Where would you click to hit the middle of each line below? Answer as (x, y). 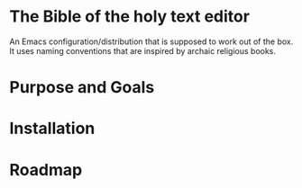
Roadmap (46, 170)
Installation (52, 129)
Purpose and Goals (82, 88)
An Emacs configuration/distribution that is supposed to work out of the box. (151, 41)
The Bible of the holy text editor (130, 17)
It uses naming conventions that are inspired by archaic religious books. (143, 50)
